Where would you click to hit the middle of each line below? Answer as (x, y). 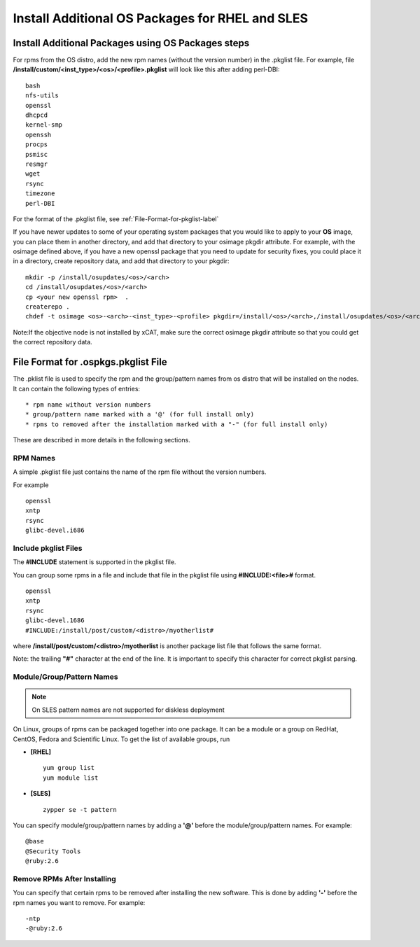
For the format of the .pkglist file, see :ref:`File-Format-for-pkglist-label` (116, 219)
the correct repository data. (52, 342)
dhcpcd (37, 115)
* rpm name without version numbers (88, 405)
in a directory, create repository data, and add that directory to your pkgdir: (121, 261)
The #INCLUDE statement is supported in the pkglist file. (94, 562)
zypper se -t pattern (80, 809)
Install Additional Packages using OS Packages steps (131, 43)
